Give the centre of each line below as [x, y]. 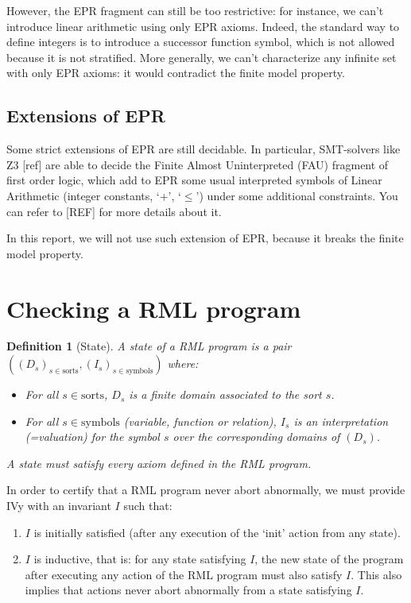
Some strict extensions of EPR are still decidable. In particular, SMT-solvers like [204, 149]
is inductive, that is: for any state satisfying [140, 559]
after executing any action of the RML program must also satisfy [184, 574]
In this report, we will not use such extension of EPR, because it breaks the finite [205, 238]
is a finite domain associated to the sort [225, 394]
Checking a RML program [154, 308]
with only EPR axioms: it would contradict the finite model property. [176, 73]
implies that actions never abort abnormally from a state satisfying [188, 590]
